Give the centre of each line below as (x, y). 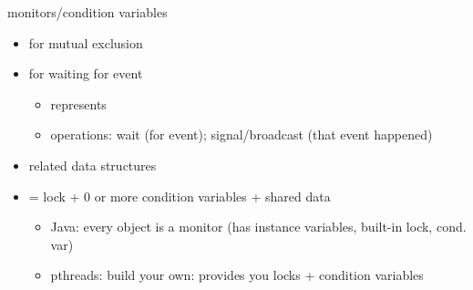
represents (78, 104)
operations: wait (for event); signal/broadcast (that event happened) (242, 135)
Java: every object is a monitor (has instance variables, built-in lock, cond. (258, 227)
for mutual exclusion (86, 42)
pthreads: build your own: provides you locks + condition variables (237, 275)
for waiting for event (86, 73)
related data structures (93, 165)
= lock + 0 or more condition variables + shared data (180, 196)
